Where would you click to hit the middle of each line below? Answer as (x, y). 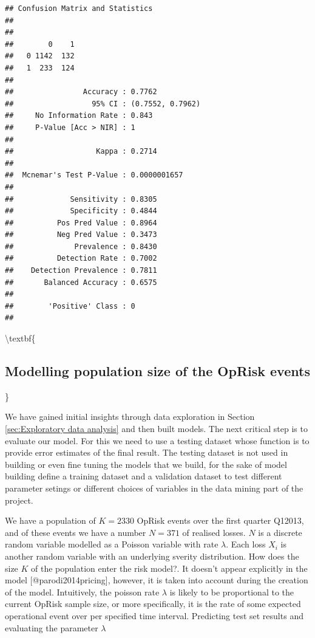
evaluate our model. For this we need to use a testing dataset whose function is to (157, 440)
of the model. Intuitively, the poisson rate (82, 592)
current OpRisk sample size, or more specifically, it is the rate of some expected (153, 604)
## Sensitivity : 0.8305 (81, 199)
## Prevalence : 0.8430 (81, 246)
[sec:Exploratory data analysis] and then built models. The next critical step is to (156, 429)
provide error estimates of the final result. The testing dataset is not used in (147, 452)
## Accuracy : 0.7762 (81, 92)
